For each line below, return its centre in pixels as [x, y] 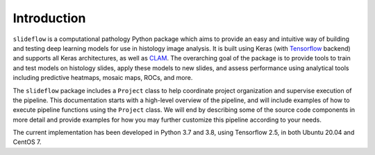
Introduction [49, 18]
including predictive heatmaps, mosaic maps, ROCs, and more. [103, 78]
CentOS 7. [27, 142]
